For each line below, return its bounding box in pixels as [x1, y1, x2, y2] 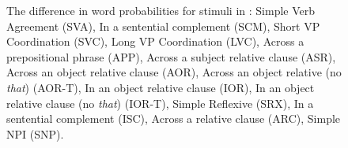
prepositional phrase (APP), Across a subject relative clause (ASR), [6, 48, 336, 65]
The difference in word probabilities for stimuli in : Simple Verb [6, 2, 316, 18]
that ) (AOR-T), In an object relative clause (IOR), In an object [6, 79, 315, 95]
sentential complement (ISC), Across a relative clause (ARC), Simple [6, 110, 341, 127]
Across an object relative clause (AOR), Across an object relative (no [6, 64, 342, 80]
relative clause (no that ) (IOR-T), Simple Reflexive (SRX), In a [6, 94, 314, 111]
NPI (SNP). [6, 125, 64, 142]
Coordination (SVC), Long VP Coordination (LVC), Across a [6, 33, 304, 50]
